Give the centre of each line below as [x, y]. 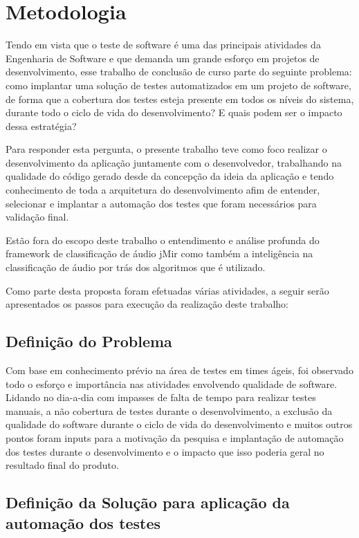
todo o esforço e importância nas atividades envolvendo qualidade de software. [172, 383]
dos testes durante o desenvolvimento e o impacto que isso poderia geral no [165, 451]
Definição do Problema [89, 341]
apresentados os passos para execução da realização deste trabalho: [147, 304]
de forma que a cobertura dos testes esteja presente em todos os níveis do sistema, [180, 99]
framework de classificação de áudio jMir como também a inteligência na [159, 253]
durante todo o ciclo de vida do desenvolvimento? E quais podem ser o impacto [174, 112]
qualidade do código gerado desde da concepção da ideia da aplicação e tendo [170, 176]
